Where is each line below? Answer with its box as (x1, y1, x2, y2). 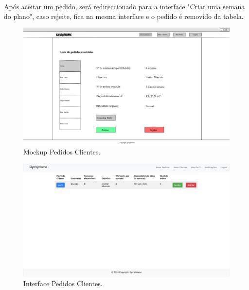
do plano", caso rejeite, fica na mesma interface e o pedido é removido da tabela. (4, 11, 244, 21)
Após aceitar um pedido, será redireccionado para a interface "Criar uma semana (4, 1, 245, 11)
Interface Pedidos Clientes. (23, 278, 103, 288)
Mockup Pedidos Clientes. (23, 147, 101, 157)
